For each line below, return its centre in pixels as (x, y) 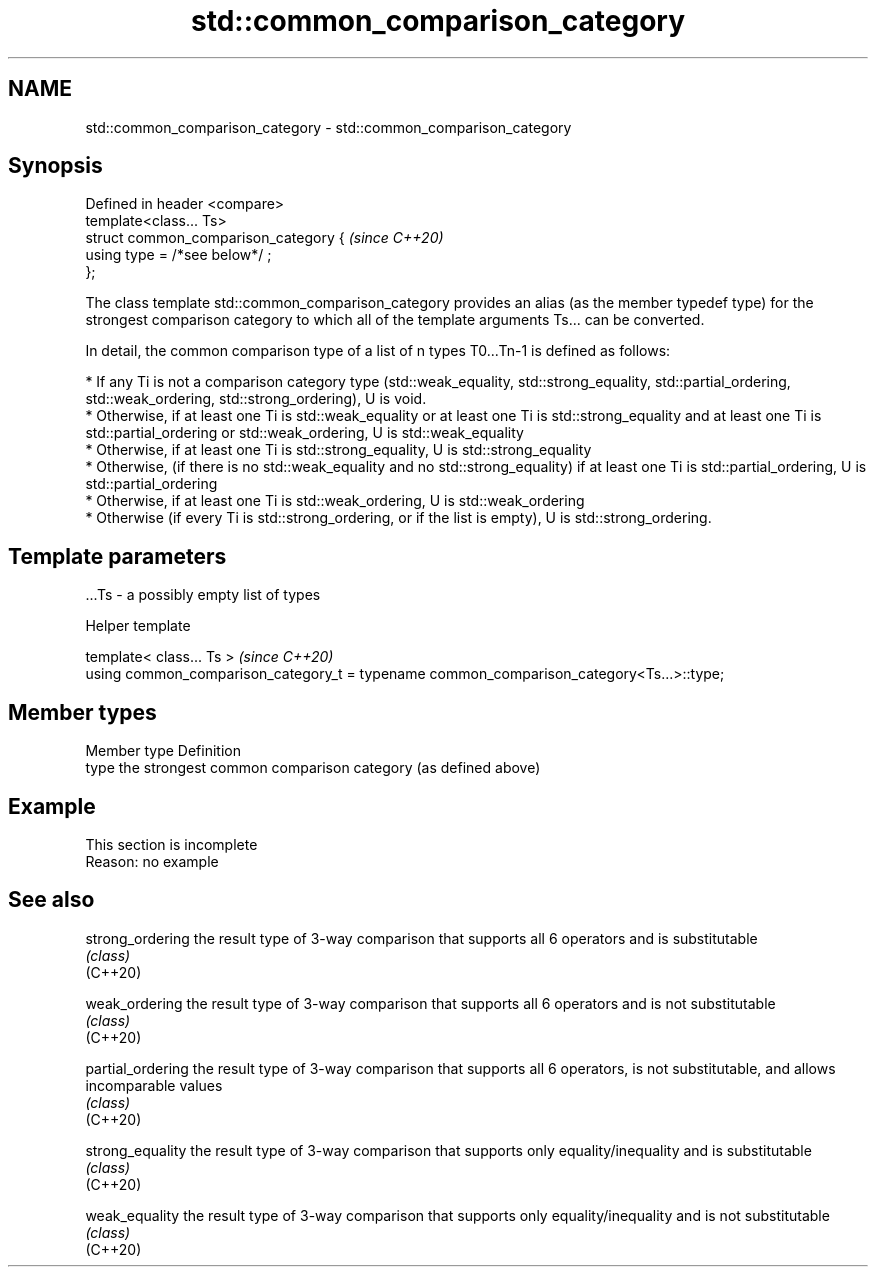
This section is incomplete (171, 844)
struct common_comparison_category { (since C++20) (264, 238)
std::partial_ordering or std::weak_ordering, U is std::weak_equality (304, 433)
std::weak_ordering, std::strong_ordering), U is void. (256, 399)
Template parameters (117, 556)
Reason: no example (152, 861)
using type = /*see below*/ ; (178, 255)
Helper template (138, 626)
